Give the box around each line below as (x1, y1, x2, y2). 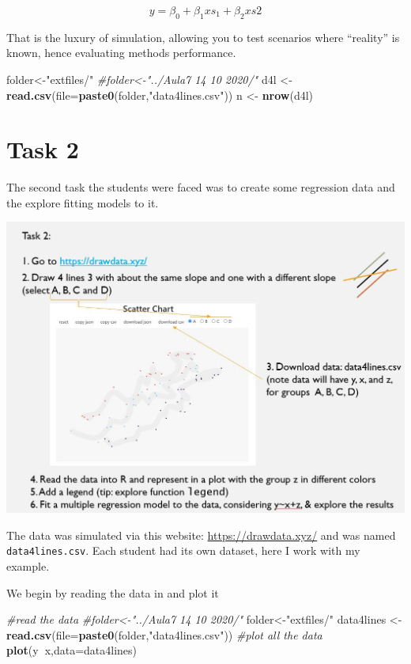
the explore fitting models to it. (6, 194, 159, 211)
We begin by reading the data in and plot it (6, 584, 219, 601)
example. (6, 557, 50, 574)
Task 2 (6, 133, 79, 165)
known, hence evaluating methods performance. (6, 44, 236, 61)
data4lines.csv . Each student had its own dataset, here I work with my (6, 542, 360, 559)
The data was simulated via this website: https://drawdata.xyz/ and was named (6, 526, 396, 543)
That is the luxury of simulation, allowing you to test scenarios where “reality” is (6, 28, 400, 45)
